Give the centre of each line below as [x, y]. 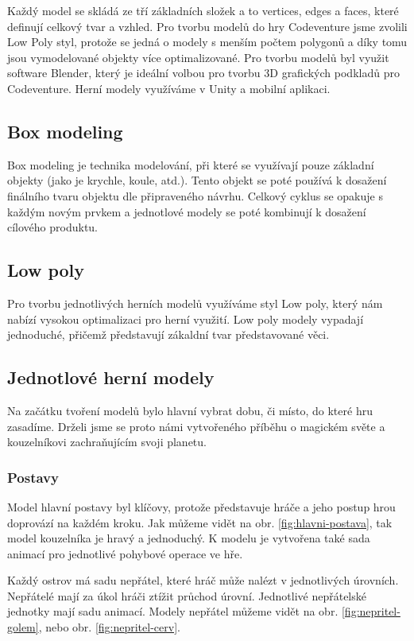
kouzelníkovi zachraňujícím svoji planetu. [107, 442]
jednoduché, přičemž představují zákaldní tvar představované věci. [168, 334]
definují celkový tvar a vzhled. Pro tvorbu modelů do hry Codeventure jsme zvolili [207, 26]
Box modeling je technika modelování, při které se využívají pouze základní [191, 164]
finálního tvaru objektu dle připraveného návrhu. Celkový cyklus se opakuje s [195, 195]
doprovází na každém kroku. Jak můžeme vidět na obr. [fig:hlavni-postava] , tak [200, 522]
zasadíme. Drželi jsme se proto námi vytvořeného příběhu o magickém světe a [196, 426]
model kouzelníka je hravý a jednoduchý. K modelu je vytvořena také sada [189, 538]
